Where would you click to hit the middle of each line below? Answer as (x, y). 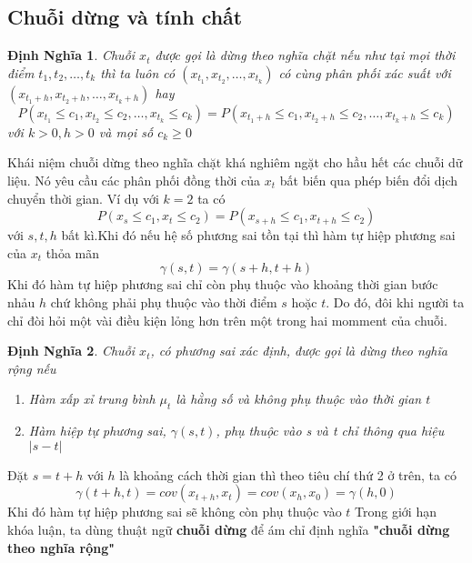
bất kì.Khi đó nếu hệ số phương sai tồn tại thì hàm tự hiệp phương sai (258, 235)
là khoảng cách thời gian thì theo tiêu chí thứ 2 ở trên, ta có (288, 474)
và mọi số (126, 131)
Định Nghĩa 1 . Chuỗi (71, 55)
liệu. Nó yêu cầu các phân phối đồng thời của (134, 180)
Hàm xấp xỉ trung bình (92, 399)
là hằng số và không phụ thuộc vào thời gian (299, 399)
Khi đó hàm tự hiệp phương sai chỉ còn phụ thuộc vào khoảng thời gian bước (223, 284)
